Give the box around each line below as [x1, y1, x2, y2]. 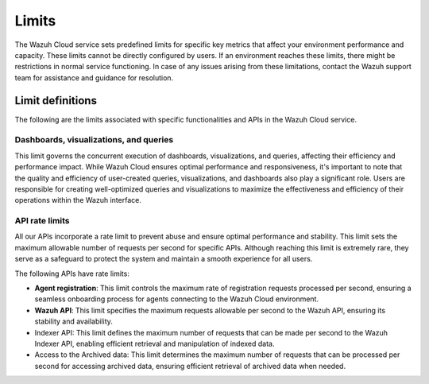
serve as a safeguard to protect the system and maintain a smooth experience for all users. [14, 254, 313, 264]
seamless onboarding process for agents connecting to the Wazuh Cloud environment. [34, 294, 319, 304]
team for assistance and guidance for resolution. [14, 72, 174, 83]
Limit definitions [14, 94, 97, 107]
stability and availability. [34, 316, 113, 326]
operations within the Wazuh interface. [14, 196, 142, 205]
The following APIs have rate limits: [14, 269, 130, 278]
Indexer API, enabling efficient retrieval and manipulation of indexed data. [34, 339, 275, 348]
